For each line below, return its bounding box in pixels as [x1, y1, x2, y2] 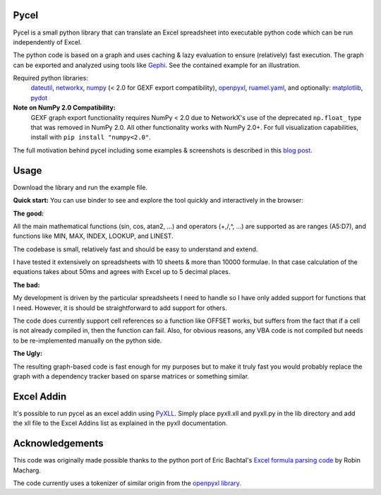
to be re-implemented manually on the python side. [13, 336, 162, 345]
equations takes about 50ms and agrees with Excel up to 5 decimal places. [13, 268, 231, 276]
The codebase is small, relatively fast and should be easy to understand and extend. [13, 244, 258, 254]
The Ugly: [13, 350, 42, 358]
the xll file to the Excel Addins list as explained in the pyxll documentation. [13, 419, 228, 427]
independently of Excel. [13, 37, 83, 46]
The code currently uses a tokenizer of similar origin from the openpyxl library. [13, 479, 241, 487]
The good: [13, 209, 44, 217]
